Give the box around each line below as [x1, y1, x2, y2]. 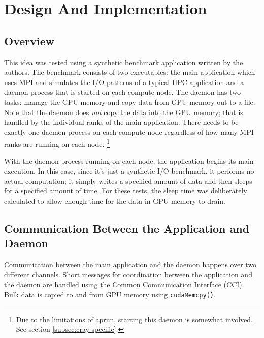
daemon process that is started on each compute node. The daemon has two [4, 87, 241, 97]
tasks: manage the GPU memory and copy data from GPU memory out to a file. [4, 96, 255, 107]
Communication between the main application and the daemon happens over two [4, 259, 257, 270]
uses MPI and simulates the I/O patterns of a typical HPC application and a [4, 76, 244, 87]
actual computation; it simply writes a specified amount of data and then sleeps [4, 175, 252, 186]
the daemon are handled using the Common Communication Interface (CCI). [4, 279, 244, 290]
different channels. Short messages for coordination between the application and [4, 269, 252, 279]
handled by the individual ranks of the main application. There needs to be [4, 117, 239, 127]
